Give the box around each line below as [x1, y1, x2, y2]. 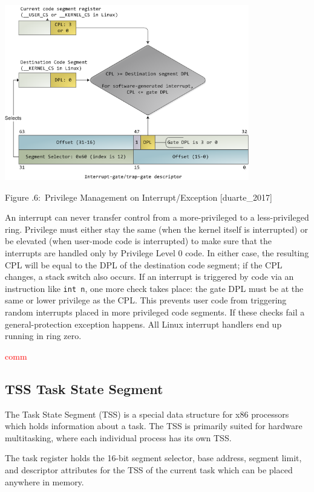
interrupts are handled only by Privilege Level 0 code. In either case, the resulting [5, 246, 309, 259]
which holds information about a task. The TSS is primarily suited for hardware [5, 419, 303, 432]
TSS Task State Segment [5, 379, 163, 398]
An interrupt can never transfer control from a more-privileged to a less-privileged [5, 211, 309, 224]
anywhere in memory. [5, 475, 84, 488]
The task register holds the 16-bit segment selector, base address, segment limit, [5, 452, 302, 464]
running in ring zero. [5, 329, 82, 342]
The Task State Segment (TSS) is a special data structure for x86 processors [5, 407, 289, 420]
